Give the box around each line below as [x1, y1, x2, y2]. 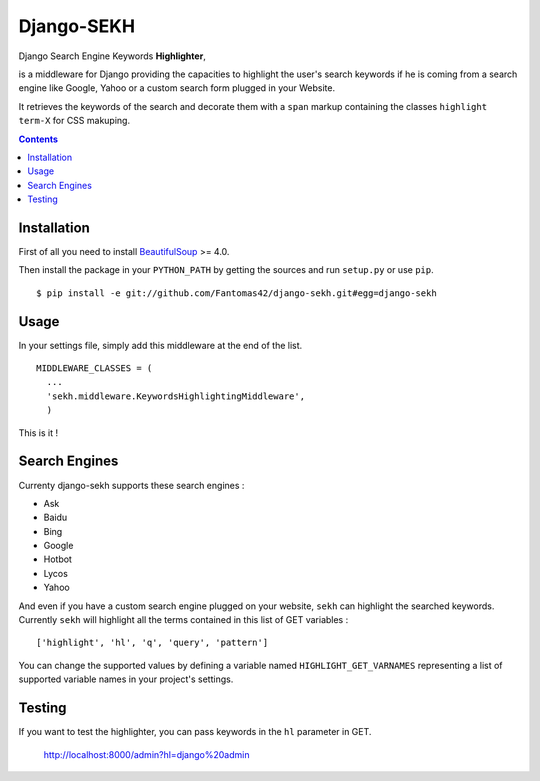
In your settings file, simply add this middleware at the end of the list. [18, 339, 303, 351]
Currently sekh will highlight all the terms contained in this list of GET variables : [18, 614, 349, 626]
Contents [18, 133, 59, 145]
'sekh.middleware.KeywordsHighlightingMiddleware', [46, 390, 305, 402]
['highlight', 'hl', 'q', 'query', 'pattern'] [36, 637, 269, 649]
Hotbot [43, 553, 72, 565]
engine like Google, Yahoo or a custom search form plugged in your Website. [18, 82, 335, 94]
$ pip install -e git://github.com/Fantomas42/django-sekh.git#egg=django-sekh [36, 287, 437, 299]
